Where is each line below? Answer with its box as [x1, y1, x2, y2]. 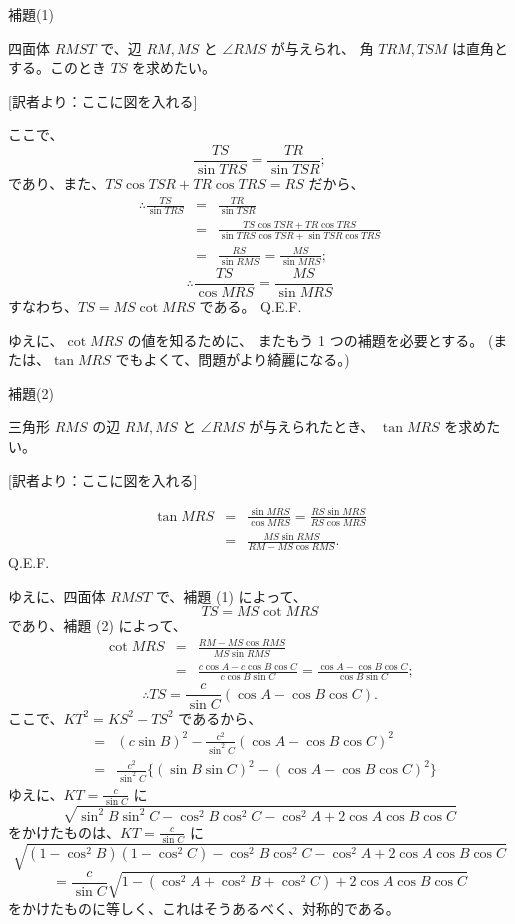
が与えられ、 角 [270, 37, 374, 58]
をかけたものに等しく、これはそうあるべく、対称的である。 [8, 897, 400, 918]
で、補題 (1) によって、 [155, 585, 307, 606]
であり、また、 [8, 173, 106, 194]
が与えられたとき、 [249, 416, 375, 437]
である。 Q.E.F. [199, 296, 302, 317]
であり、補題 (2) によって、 [8, 615, 187, 636]
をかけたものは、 [8, 821, 120, 842]
